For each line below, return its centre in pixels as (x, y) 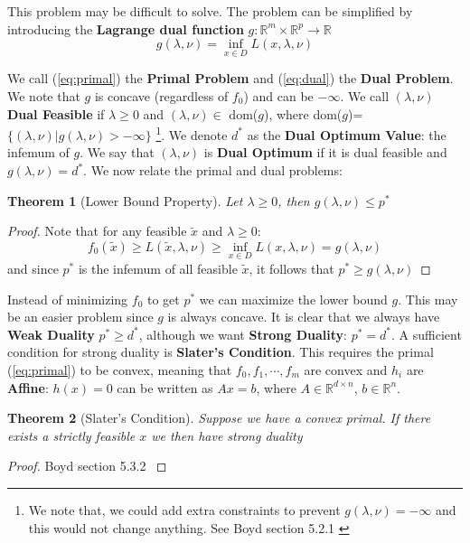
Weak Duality (51, 334)
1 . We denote (192, 133)
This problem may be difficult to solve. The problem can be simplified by (210, 11)
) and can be (278, 96)
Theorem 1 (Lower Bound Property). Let (125, 200)
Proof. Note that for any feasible (97, 231)
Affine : (28, 387)
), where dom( (303, 113)
